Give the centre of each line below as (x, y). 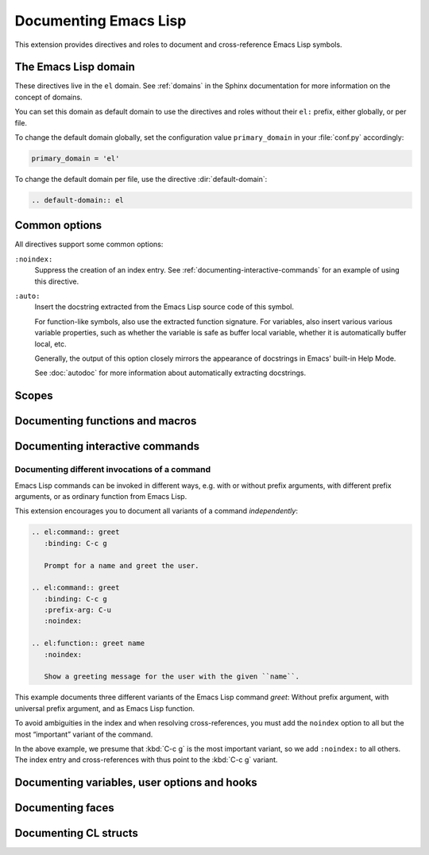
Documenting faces (64, 808)
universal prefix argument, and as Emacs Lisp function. (104, 708)
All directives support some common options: (89, 244)
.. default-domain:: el (78, 200)
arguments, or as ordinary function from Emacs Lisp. (101, 496)
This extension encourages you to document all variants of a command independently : (156, 511)
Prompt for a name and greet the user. (122, 565)
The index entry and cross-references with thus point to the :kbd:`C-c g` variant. (146, 760)
